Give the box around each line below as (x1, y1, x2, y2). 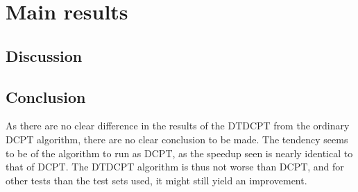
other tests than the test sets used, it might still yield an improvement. (6, 173, 307, 187)
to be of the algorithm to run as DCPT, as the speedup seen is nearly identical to (6, 145, 353, 160)
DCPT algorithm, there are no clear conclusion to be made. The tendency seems (6, 131, 348, 146)
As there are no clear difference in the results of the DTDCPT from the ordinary (6, 118, 350, 133)
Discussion (6, 45, 83, 66)
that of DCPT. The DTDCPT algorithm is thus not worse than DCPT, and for (6, 159, 344, 174)
